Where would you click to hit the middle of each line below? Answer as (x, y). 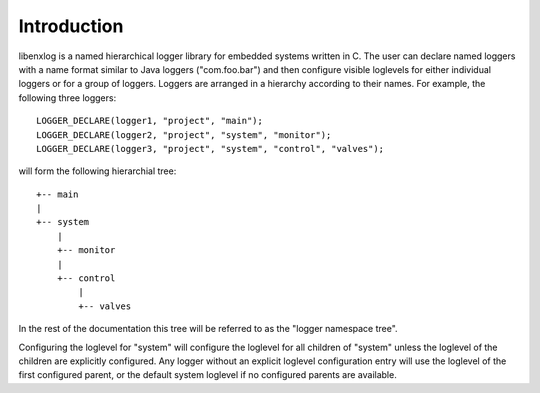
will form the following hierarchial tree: (97, 171)
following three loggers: (67, 97)
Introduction (71, 26)
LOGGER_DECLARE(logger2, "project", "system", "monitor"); (184, 134)
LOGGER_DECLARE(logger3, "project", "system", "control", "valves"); (210, 148)
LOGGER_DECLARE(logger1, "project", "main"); (150, 121)
